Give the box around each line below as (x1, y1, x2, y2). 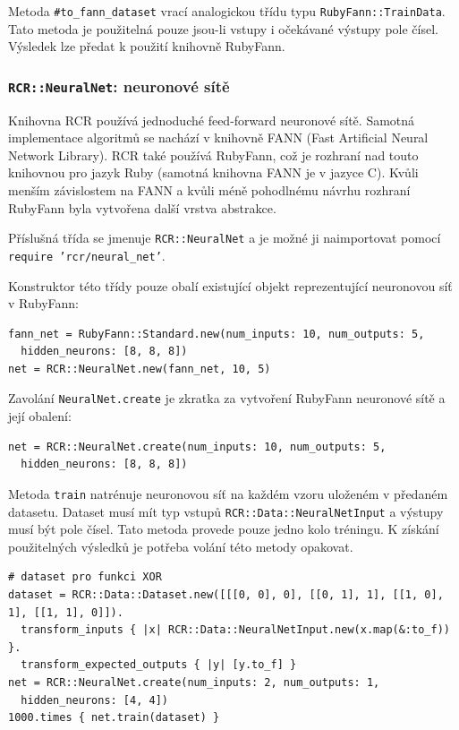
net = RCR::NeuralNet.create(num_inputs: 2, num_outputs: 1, (8, 675, 380, 689)
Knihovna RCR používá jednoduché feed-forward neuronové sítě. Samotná (8, 110, 415, 129)
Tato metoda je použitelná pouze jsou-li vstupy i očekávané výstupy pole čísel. (8, 19, 438, 38)
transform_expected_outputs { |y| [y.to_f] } (21, 658, 297, 672)
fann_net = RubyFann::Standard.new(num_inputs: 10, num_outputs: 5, (8, 327, 425, 340)
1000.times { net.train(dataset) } (8, 711, 220, 725)
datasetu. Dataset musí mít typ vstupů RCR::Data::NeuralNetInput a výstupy (8, 502, 444, 520)
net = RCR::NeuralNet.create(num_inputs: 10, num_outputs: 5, (8, 440, 387, 453)
